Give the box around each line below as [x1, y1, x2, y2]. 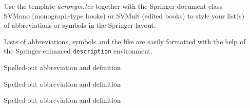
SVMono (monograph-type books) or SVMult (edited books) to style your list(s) [4, 10, 245, 20]
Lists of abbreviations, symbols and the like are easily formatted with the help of [4, 36, 246, 46]
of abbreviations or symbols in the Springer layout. [4, 20, 156, 30]
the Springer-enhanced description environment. [4, 46, 153, 56]
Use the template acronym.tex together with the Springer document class [4, 1, 222, 11]
